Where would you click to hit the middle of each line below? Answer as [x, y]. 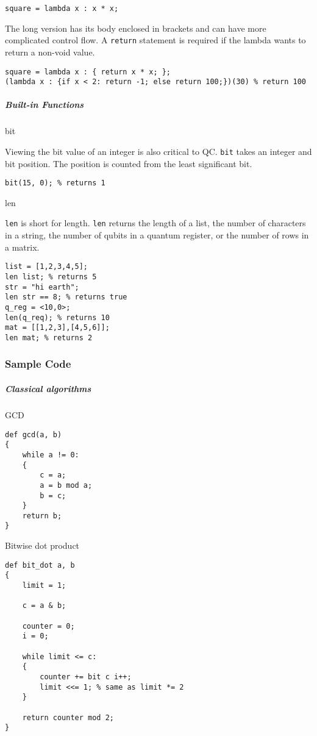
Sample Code [38, 364]
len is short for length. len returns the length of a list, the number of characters [155, 223]
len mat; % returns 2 [49, 338]
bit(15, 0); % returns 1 [55, 183]
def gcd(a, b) [34, 434]
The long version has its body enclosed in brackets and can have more [136, 28]
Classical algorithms [48, 388]
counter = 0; [48, 626]
